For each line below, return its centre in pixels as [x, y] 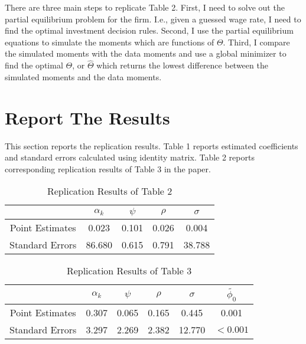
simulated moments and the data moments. [83, 76]
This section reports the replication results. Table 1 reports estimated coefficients [152, 145]
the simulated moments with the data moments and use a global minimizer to [146, 53]
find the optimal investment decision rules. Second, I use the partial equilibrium [149, 30]
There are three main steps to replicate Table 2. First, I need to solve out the [145, 7]
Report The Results [87, 117]
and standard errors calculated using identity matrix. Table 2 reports [130, 157]
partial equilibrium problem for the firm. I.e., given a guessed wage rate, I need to [153, 19]
